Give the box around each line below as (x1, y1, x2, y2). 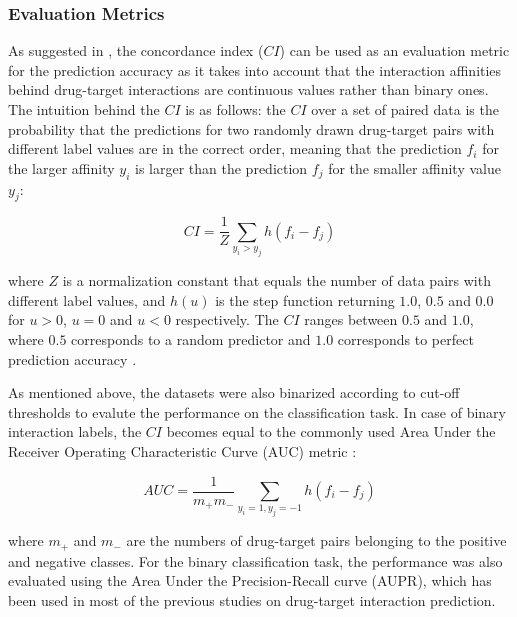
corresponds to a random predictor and (71, 328, 311, 349)
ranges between (304, 309, 398, 330)
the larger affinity (8, 157, 115, 178)
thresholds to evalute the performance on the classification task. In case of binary (8, 401, 506, 422)
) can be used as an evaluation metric (279, 40, 510, 61)
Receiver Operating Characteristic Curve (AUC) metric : (8, 440, 357, 461)
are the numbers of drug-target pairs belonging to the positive (126, 530, 507, 551)
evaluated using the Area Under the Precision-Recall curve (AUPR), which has (8, 570, 492, 591)
